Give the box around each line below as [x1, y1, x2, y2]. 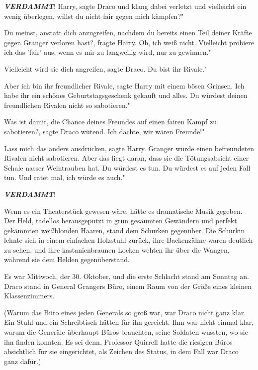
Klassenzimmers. [4, 290, 55, 301]
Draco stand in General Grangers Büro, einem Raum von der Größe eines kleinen [4, 280, 252, 291]
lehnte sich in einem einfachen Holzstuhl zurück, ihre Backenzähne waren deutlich [4, 235, 253, 245]
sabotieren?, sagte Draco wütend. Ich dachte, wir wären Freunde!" [4, 126, 205, 136]
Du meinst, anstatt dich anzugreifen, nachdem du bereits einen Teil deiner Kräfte [4, 27, 252, 38]
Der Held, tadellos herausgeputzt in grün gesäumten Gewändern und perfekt [4, 215, 237, 226]
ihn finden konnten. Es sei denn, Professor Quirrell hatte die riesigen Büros [4, 336, 233, 347]
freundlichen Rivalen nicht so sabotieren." [4, 99, 130, 110]
